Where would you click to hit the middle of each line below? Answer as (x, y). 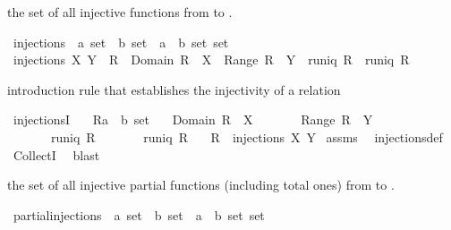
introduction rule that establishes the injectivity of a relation (174, 89)
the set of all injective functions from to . (120, 12)
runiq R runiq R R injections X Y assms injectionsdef (247, 136)
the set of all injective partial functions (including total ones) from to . (201, 185)
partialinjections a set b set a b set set (139, 214)
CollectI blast (56, 154)
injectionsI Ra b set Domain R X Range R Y (193, 119)
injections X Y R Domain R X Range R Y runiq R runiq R (211, 60)
